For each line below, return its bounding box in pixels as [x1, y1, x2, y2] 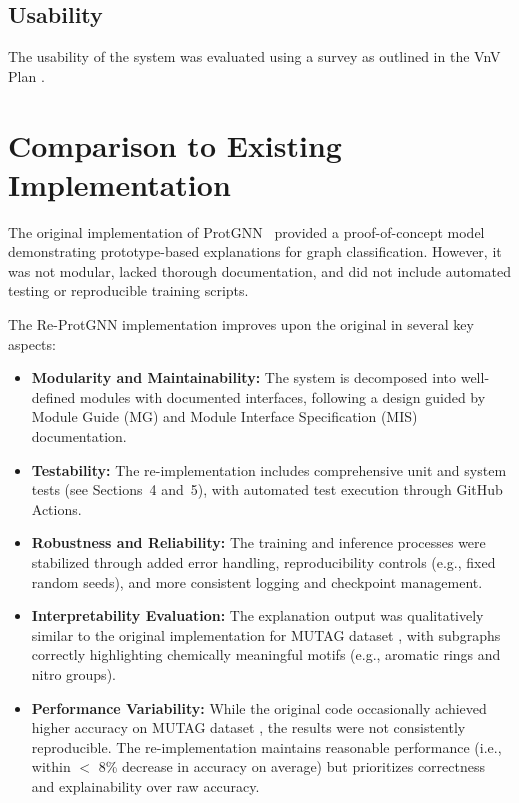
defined [31, 386, 76, 407]
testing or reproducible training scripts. [8, 280, 249, 301]
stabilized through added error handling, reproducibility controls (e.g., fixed [31, 552, 496, 573]
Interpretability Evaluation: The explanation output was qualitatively [31, 605, 484, 626]
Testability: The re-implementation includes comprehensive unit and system [31, 459, 507, 480]
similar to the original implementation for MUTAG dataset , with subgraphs [31, 624, 501, 645]
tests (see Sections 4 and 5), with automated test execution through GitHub [31, 479, 503, 500]
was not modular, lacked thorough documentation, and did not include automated [8, 260, 512, 281]
